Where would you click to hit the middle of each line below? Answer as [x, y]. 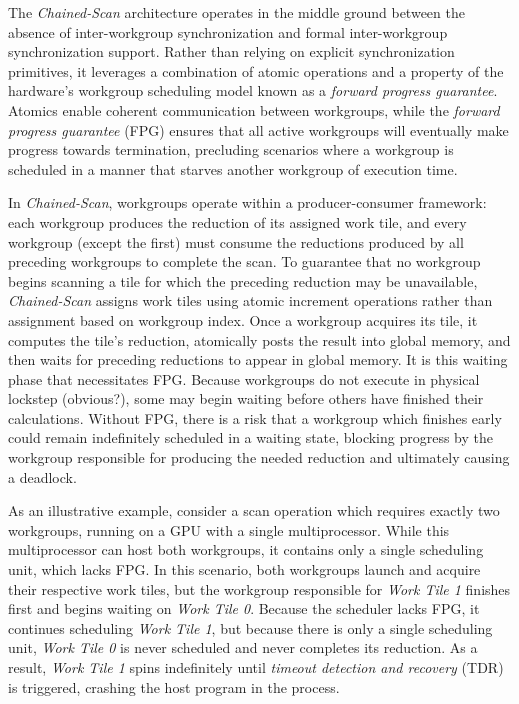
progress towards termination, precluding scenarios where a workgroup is [231, 149]
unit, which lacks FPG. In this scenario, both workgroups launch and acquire [244, 569]
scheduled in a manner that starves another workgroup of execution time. [233, 168]
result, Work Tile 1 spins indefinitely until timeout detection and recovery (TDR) [256, 667]
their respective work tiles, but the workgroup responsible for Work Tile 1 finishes [259, 588]
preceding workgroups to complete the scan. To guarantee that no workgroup [244, 261]
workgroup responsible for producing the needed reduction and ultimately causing [259, 457]
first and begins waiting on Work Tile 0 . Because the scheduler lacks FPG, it [244, 608]
